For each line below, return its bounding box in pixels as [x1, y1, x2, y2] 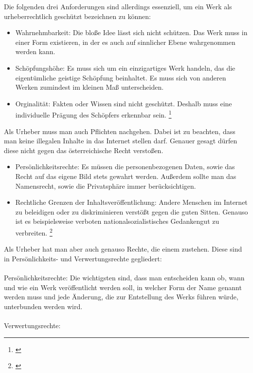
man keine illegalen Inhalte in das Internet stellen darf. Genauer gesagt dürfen [4, 136, 237, 146]
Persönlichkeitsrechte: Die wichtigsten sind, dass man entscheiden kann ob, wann [4, 272, 245, 282]
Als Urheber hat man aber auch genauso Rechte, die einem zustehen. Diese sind [4, 244, 242, 254]
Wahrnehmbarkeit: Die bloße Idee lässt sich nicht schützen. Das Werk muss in [15, 27, 248, 38]
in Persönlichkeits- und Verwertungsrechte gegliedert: [4, 253, 162, 263]
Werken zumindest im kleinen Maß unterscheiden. [15, 82, 164, 92]
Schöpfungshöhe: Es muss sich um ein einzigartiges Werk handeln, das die [15, 62, 235, 73]
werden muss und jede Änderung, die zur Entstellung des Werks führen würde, [4, 292, 238, 302]
